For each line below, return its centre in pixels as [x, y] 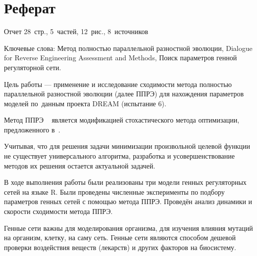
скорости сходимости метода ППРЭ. [58, 211]
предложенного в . [32, 129]
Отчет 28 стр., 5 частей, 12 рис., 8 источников [76, 31]
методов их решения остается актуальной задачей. [80, 165]
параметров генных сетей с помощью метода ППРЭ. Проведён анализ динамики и [128, 201]
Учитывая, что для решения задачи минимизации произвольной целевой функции [127, 146]
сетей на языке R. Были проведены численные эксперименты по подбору [114, 192]
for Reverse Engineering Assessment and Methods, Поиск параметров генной [121, 58]
